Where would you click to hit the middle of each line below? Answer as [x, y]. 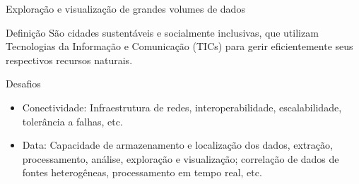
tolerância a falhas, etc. [72, 121]
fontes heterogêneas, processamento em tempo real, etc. [142, 172]
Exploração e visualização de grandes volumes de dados [125, 8]
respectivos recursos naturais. [69, 60]
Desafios [23, 84]
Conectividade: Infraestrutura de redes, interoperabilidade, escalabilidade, [182, 107]
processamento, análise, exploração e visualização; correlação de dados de [181, 158]
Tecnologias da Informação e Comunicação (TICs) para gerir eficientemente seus [179, 46]
